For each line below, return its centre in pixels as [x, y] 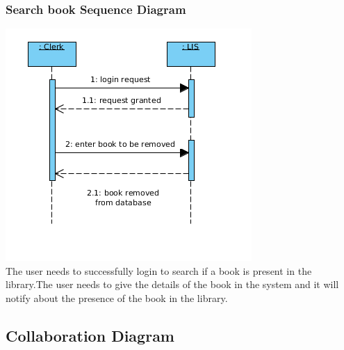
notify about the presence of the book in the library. [117, 298]
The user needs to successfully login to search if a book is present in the [159, 270]
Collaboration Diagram [90, 335]
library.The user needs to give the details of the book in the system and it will [172, 284]
